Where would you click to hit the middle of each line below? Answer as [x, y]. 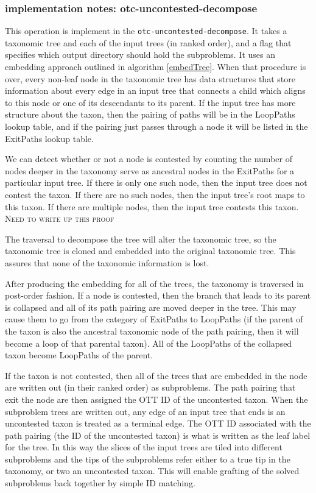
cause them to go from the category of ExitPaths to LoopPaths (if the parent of [154, 319]
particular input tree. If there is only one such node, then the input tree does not [156, 183]
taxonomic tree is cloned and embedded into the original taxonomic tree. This [150, 251]
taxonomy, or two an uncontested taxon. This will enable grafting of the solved [152, 471]
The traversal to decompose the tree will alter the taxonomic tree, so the [141, 239]
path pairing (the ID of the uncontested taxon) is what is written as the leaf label [158, 435]
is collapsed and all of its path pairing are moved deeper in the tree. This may [151, 307]
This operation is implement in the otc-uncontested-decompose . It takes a [146, 31]
